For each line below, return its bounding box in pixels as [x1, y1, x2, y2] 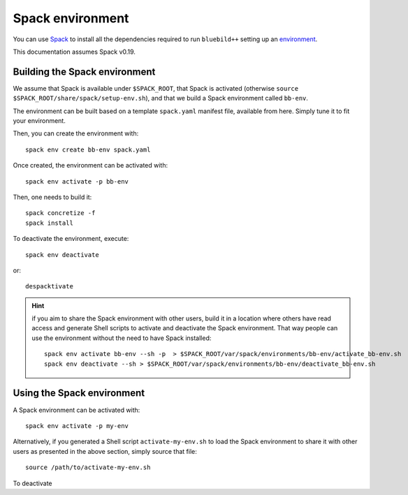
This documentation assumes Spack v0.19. [13, 47, 136, 56]
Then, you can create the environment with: [13, 129, 139, 138]
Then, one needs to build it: [13, 193, 92, 201]
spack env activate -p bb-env [25, 177, 129, 185]
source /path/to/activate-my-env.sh [25, 464, 151, 471]
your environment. [13, 117, 66, 125]
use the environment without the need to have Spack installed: [31, 334, 212, 342]
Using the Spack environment [13, 387, 145, 399]
